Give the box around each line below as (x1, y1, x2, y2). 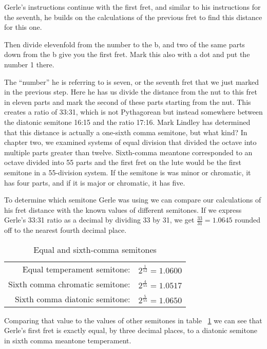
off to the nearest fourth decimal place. (4, 225, 127, 235)
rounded (235, 214, 261, 225)
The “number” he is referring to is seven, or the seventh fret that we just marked (4, 76, 259, 87)
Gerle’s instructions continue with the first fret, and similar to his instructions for (4, 2, 261, 12)
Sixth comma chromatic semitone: (8, 278, 130, 290)
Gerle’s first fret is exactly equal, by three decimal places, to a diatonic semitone (4, 325, 257, 336)
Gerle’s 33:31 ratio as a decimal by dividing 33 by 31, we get (4, 214, 195, 225)
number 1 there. (4, 59, 54, 69)
